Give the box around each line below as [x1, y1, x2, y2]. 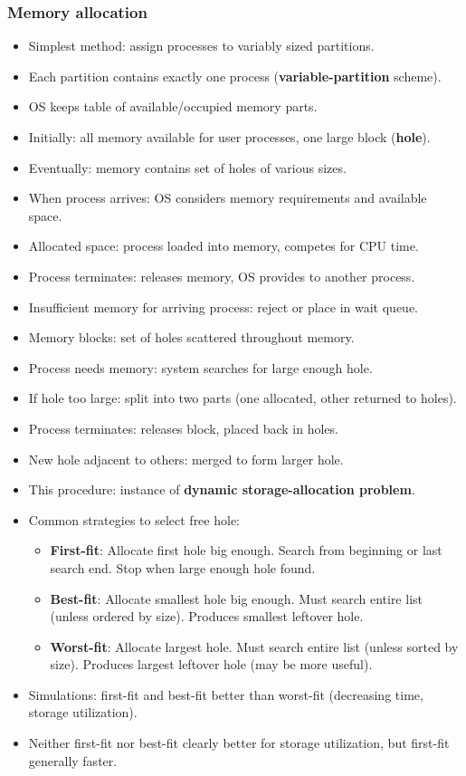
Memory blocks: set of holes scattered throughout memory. [28, 328, 355, 347]
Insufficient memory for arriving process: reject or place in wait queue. [28, 297, 419, 316]
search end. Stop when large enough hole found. [50, 558, 316, 577]
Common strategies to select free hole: [28, 510, 240, 529]
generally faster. [28, 751, 118, 770]
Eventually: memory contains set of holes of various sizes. [28, 158, 347, 177]
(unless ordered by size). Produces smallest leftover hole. [50, 607, 364, 626]
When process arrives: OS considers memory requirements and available [28, 188, 427, 207]
